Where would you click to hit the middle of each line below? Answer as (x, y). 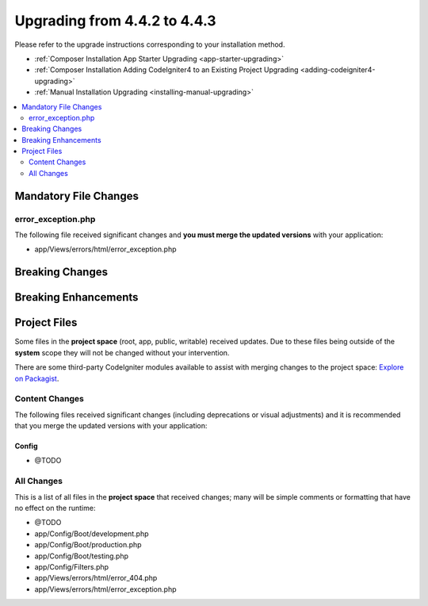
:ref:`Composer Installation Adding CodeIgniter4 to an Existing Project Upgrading (166, 70)
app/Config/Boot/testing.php (81, 556)
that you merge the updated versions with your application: (111, 426)
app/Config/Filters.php (72, 566)
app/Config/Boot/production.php (88, 545)
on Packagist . (37, 378)
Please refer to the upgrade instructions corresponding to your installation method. (150, 44)
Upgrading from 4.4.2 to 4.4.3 (116, 21)
